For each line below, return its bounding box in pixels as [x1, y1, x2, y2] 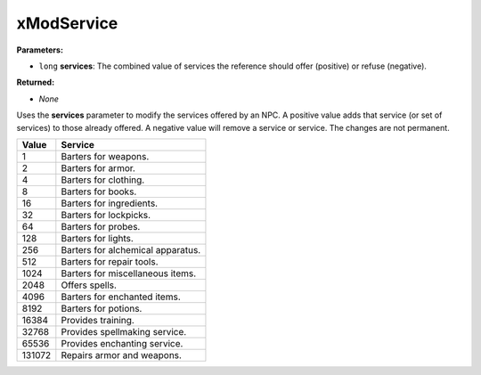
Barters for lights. [61, 232, 134, 244]
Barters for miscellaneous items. [61, 267, 197, 280]
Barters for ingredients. [61, 197, 159, 209]
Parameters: [16, 45, 64, 55]
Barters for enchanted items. [61, 290, 182, 303]
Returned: [16, 77, 55, 88]
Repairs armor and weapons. [61, 348, 183, 361]
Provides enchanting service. [61, 337, 183, 349]
